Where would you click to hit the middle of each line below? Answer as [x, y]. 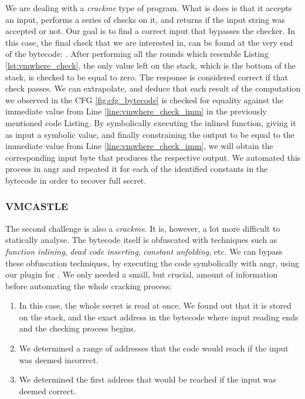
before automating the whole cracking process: [89, 285]
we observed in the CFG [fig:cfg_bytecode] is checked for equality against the [145, 99]
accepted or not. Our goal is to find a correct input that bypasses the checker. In [150, 31]
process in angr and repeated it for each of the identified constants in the [137, 169]
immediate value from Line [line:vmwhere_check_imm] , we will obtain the [139, 146]
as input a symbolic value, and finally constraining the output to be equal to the [150, 134]
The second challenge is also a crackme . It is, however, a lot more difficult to [143, 228]
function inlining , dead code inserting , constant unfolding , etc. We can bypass [144, 251]
